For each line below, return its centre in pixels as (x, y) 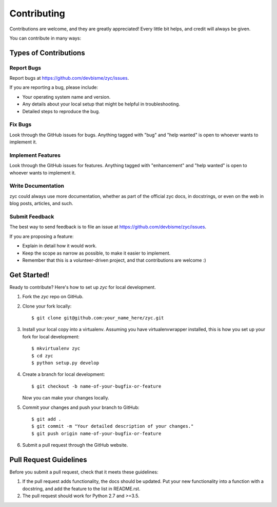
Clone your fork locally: (47, 306)
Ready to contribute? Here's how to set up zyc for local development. (83, 287)
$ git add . (46, 419)
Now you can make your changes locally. (66, 398)
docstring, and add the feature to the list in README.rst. (81, 488)
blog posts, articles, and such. (41, 204)
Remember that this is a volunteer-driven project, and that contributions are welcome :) (114, 260)
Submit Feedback (32, 217)
